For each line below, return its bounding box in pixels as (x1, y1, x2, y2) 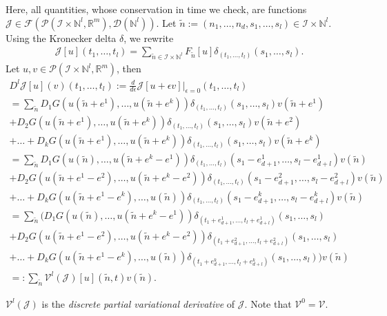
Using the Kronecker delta (6, 30, 117, 45)
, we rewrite (123, 30, 174, 45)
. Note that (244, 296, 292, 310)
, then (117, 61, 141, 76)
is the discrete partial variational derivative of (41, 296, 235, 310)
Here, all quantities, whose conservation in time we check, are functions (6, 2, 307, 16)
